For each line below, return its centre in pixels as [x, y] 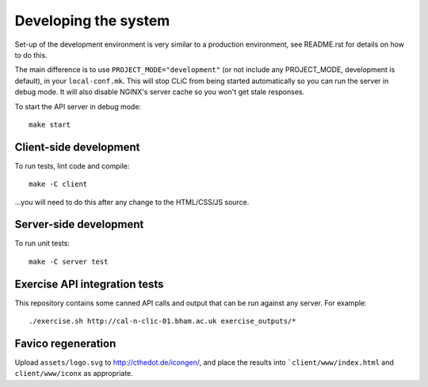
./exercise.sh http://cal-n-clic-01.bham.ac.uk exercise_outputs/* [162, 321]
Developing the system [92, 21]
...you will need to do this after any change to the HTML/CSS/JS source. [132, 202]
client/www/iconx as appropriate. [74, 374]
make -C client [58, 184]
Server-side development [79, 224]
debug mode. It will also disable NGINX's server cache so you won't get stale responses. [160, 92]
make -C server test [69, 262]
